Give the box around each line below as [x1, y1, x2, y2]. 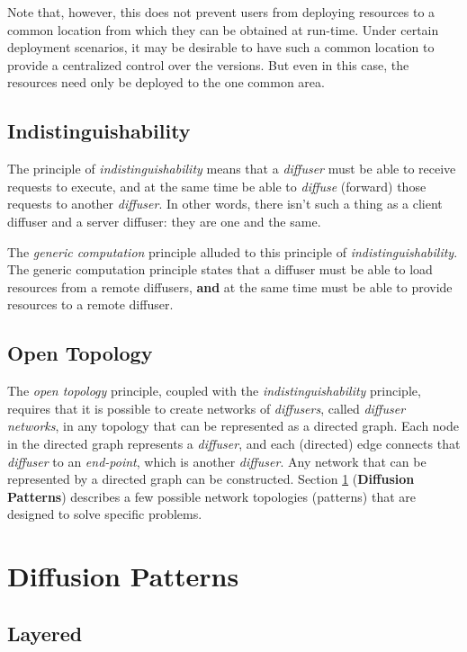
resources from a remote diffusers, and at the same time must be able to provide [7, 277, 453, 296]
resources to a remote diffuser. [7, 295, 174, 314]
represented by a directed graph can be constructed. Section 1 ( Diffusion [7, 469, 415, 488]
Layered [7, 619, 83, 647]
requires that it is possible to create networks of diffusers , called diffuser [7, 398, 406, 417]
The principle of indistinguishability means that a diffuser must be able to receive [7, 159, 456, 178]
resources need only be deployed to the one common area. [7, 73, 325, 92]
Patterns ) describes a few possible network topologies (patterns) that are [7, 487, 416, 505]
